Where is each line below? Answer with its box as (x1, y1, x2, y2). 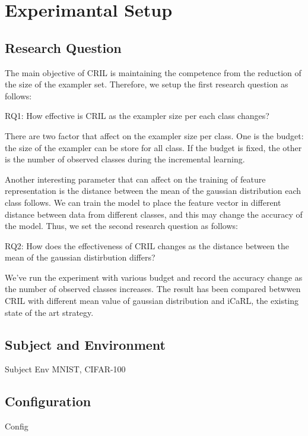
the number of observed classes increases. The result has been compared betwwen (5, 283, 301, 295)
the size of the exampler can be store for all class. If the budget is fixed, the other (5, 141, 302, 153)
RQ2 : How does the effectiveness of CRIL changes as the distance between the (5, 239, 289, 252)
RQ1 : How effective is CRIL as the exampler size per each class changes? (5, 109, 269, 122)
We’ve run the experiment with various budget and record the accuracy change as (5, 271, 303, 283)
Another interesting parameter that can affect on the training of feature (5, 172, 266, 185)
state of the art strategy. (5, 306, 94, 318)
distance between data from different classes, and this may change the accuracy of (5, 208, 303, 220)
